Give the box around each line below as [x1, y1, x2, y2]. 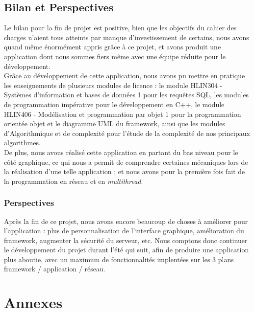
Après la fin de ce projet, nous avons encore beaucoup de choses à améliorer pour [4, 216, 248, 226]
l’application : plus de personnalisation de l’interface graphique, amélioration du [4, 225, 244, 236]
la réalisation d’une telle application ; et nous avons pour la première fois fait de [4, 166, 245, 177]
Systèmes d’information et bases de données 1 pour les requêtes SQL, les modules [4, 89, 249, 100]
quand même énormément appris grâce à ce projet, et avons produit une [4, 42, 221, 52]
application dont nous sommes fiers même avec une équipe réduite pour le [4, 51, 226, 61]
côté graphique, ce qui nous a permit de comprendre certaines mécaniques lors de [4, 156, 248, 167]
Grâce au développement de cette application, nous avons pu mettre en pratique [4, 70, 245, 81]
